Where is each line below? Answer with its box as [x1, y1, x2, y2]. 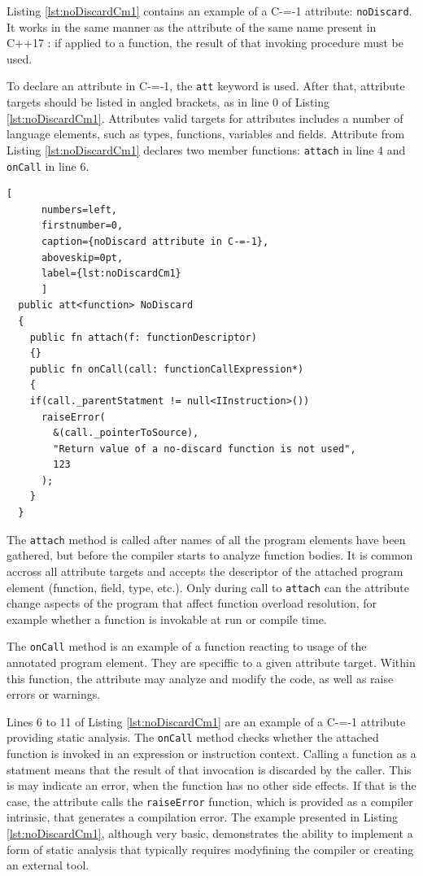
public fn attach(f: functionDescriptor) [29, 331, 257, 343]
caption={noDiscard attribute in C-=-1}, [41, 235, 269, 247]
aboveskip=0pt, [41, 251, 124, 264]
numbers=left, [41, 203, 118, 216]
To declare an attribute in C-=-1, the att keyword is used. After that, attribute [7, 77, 405, 94]
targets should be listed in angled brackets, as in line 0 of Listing [7, 94, 330, 111]
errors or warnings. [7, 686, 101, 703]
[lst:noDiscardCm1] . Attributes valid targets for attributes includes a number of [7, 109, 403, 126]
